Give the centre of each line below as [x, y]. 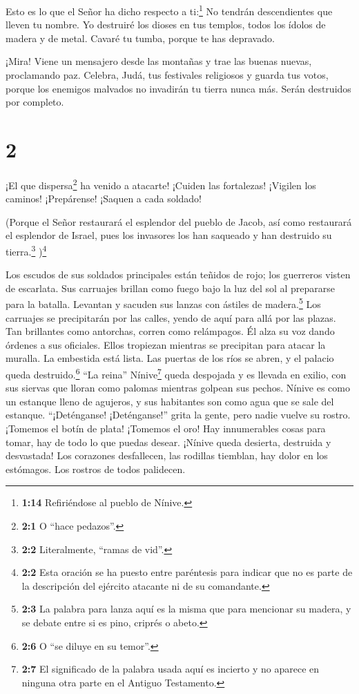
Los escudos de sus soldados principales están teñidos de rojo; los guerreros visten [178, 274]
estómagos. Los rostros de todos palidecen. [96, 469]
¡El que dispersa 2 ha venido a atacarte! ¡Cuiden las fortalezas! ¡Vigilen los [161, 184]
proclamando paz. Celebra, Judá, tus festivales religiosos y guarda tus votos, [167, 75]
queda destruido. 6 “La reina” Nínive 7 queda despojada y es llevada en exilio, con [176, 373]
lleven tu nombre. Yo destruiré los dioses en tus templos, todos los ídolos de [166, 25]
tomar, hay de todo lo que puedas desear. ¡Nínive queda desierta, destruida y [168, 442]
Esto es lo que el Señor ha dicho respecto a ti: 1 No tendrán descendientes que [169, 10]
